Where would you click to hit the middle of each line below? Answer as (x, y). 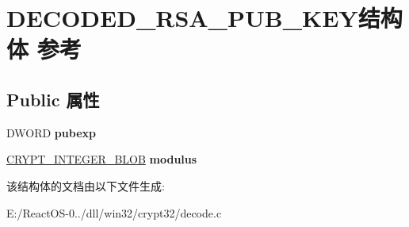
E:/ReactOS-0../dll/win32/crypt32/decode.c (114, 212)
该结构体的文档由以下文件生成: (86, 185)
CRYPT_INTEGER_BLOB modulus (102, 159)
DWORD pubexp (51, 132)
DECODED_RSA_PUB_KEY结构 (204, 18)
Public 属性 (53, 99)
